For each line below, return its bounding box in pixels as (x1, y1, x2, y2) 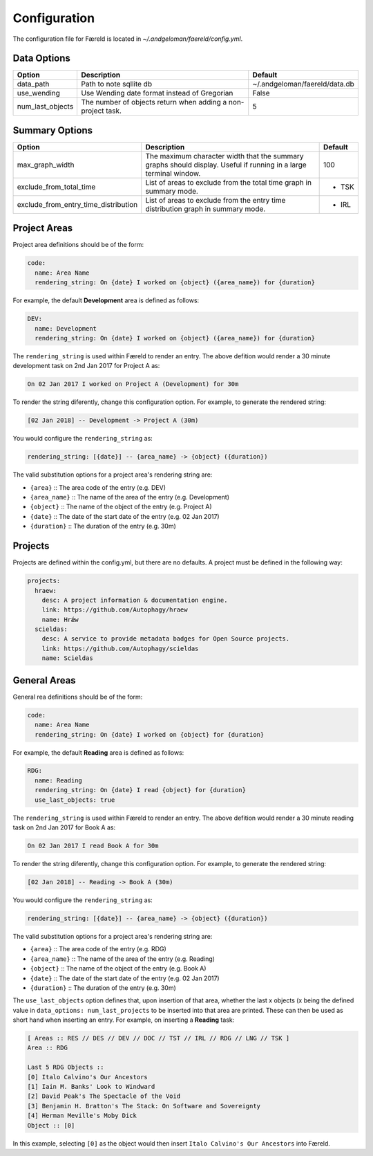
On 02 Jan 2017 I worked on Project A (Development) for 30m (27, 380, 239, 388)
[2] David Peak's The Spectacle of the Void (27, 1092, 181, 1100)
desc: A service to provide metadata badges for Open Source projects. (41, 635, 290, 643)
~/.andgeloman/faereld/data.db (252, 80, 355, 89)
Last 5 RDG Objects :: (27, 1063, 104, 1072)
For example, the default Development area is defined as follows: (12, 296, 200, 304)
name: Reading (35, 776, 83, 785)
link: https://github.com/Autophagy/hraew (41, 606, 188, 614)
